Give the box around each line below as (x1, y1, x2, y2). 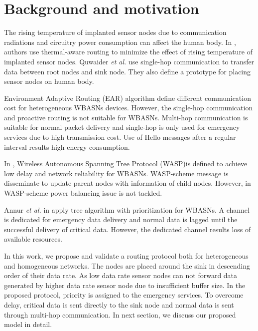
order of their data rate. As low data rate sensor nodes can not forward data (4, 270, 238, 281)
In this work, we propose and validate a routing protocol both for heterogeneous (4, 251, 249, 261)
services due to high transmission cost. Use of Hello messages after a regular (4, 132, 236, 142)
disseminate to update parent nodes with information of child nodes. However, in (4, 178, 251, 188)
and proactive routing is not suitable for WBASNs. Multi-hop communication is (4, 112, 248, 122)
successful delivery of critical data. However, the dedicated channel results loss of (4, 224, 251, 234)
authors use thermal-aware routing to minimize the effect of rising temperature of (4, 46, 253, 57)
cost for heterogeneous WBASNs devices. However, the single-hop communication (4, 102, 253, 113)
